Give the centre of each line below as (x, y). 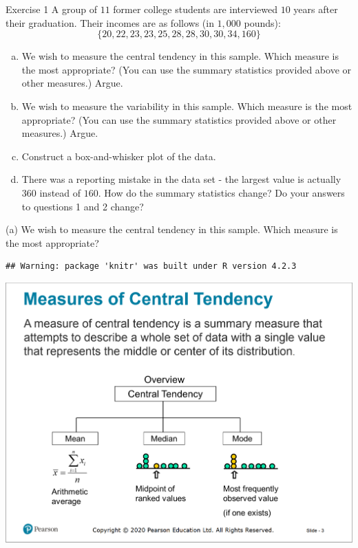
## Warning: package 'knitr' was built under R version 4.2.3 (151, 266)
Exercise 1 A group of (51, 9)
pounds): (262, 22)
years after (316, 9)
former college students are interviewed (195, 9)
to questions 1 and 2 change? (83, 206)
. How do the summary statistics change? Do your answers (221, 192)
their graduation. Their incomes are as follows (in (110, 22)
